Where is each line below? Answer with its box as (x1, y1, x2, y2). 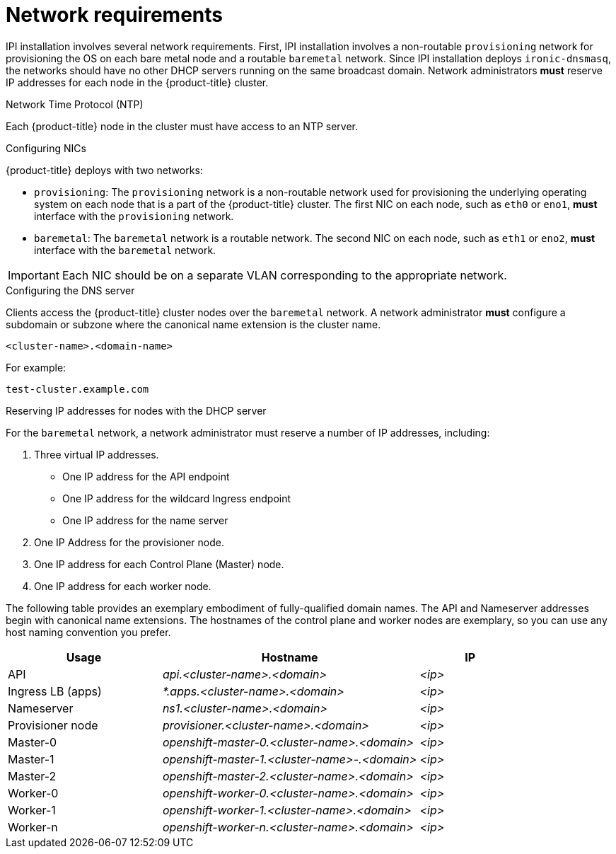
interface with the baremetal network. (34, 243, 216, 256)
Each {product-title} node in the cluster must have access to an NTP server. (6, 120, 359, 132)
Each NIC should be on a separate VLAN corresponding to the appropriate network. (62, 267, 507, 282)
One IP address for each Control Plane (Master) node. (34, 558, 284, 570)
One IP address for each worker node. (34, 579, 211, 592)
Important (8, 267, 59, 282)
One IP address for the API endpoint (62, 470, 230, 483)
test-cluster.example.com (6, 383, 149, 395)
